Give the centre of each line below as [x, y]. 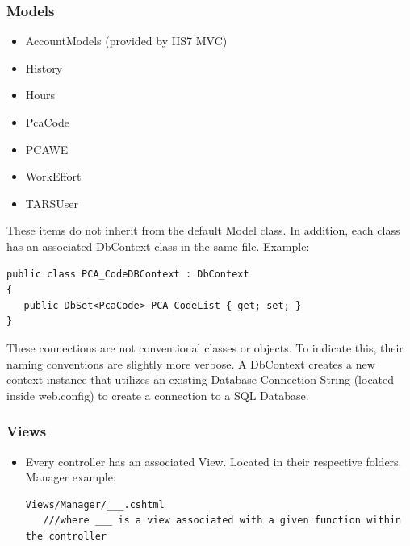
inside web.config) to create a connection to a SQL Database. [158, 395]
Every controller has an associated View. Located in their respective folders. [213, 461]
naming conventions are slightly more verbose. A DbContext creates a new [191, 363]
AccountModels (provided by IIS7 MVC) [126, 41]
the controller [66, 536]
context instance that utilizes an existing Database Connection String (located [201, 379]
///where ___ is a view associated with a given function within [222, 521]
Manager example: [71, 477]
